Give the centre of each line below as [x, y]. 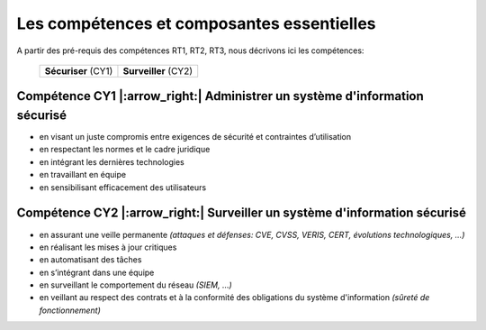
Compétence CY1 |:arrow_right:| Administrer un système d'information [220, 96]
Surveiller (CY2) [158, 70]
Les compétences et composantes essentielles [197, 23]
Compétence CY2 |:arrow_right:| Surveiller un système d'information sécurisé [242, 213]
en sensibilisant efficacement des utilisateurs [123, 187]
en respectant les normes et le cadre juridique [125, 150]
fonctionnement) [70, 310]
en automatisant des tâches [90, 260]
